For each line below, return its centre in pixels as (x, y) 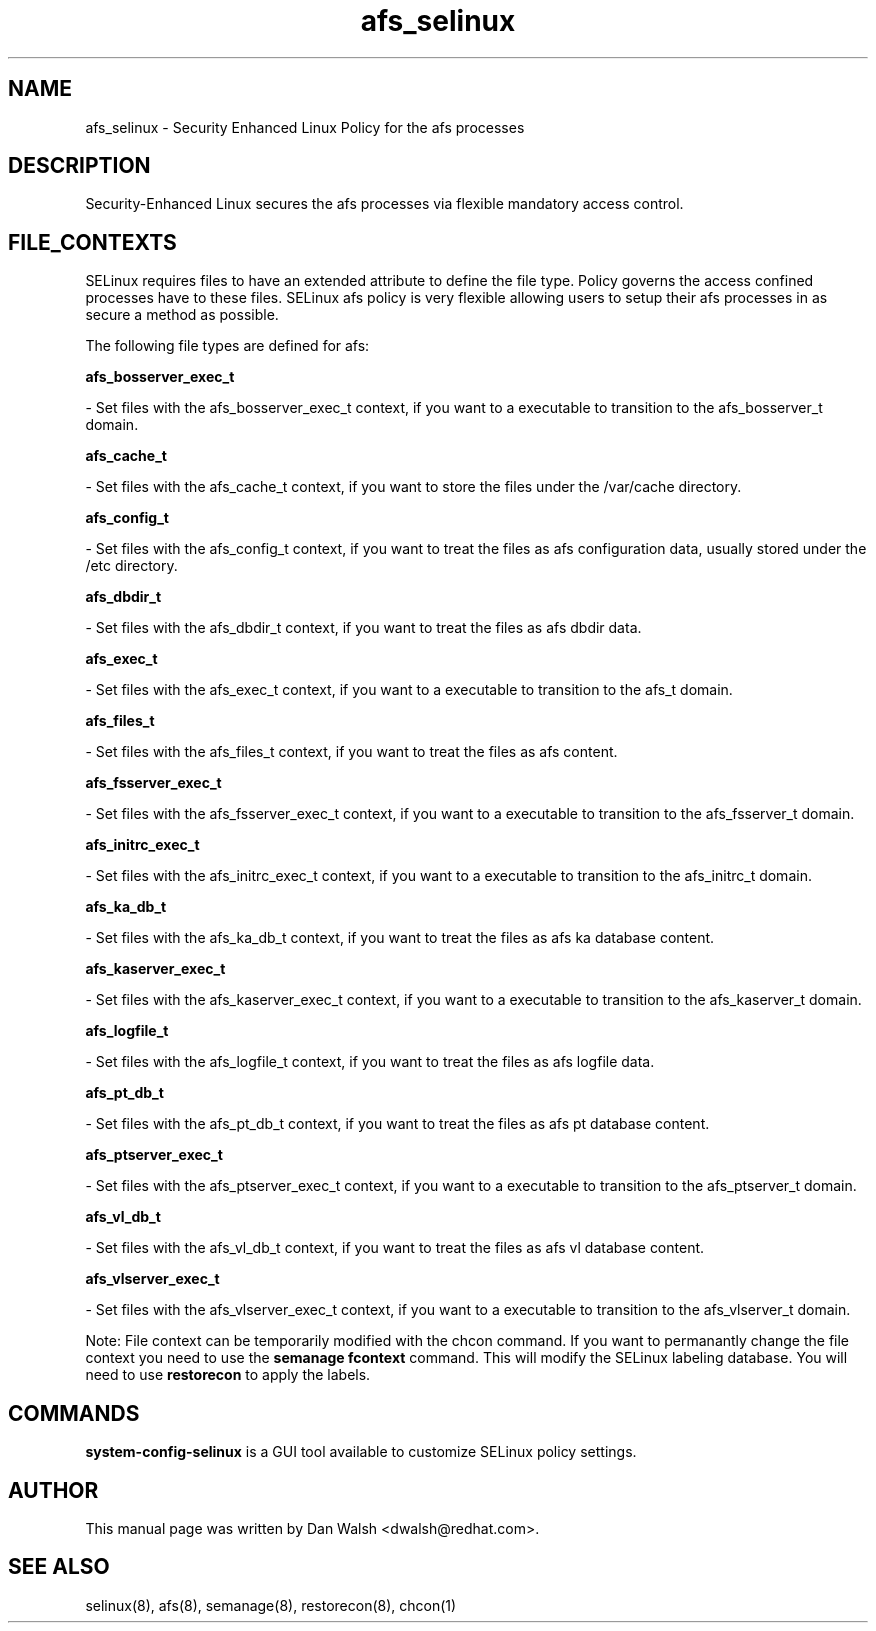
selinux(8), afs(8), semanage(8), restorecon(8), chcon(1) (271, 1605)
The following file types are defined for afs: (227, 346)
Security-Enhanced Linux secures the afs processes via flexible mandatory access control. (384, 204)
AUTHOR (53, 1490)
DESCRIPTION (79, 166)
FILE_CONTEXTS (92, 242)
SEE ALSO (59, 1567)
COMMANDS (74, 1413)
